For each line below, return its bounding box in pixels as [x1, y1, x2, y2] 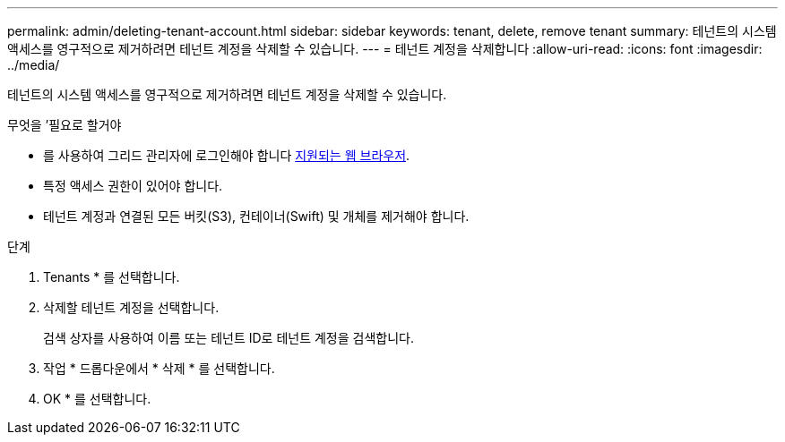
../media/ [7, 57, 60, 72]
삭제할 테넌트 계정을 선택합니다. [43, 300, 220, 315]
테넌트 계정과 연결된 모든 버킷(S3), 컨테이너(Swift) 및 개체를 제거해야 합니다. [43, 208, 470, 224]
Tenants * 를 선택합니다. [43, 269, 180, 285]
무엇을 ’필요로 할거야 [7, 117, 122, 132]
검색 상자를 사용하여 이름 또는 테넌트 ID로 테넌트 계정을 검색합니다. [43, 330, 414, 345]
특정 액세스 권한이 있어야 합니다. [43, 178, 223, 193]
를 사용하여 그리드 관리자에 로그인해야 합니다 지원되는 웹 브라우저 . [43, 148, 410, 163]
